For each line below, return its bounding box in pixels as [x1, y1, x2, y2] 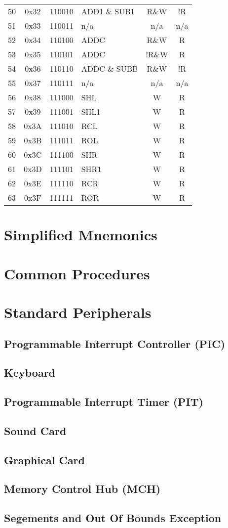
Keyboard [4, 365, 56, 380]
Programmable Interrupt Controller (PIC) [4, 336, 226, 351]
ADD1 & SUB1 [81, 5, 135, 17]
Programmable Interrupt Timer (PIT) [4, 394, 203, 409]
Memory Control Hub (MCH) [4, 481, 161, 496]
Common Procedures [4, 263, 150, 283]
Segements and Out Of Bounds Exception [4, 510, 222, 526]
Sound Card [4, 423, 67, 438]
